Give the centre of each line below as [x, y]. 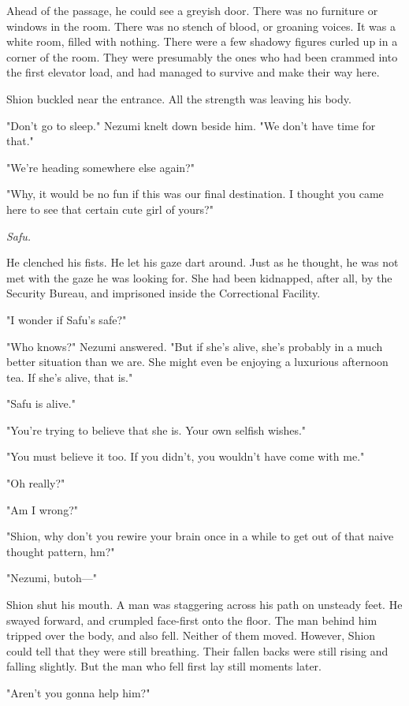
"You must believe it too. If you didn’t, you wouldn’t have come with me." [186, 456]
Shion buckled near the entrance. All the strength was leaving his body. [179, 98]
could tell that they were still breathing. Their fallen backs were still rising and [197, 650]
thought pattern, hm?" [61, 551]
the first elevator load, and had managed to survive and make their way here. [193, 72]
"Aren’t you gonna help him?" [78, 693]
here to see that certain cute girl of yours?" [110, 209]
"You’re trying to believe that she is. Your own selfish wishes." [156, 430]
